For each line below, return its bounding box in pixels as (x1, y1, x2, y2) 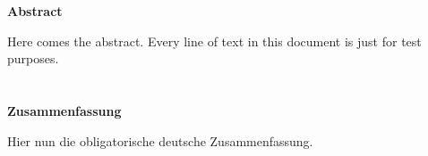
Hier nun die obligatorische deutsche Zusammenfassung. (7, 131, 313, 150)
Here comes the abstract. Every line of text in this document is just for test (7, 31, 422, 50)
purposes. (7, 49, 59, 68)
